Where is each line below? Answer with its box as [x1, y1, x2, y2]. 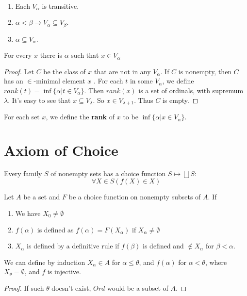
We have [15, 208, 41, 218]
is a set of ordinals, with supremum [138, 85, 244, 96]
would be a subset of [107, 282, 168, 293]
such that [71, 50, 99, 60]
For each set [4, 112, 40, 122]
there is [40, 50, 63, 60]
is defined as [37, 224, 74, 234]
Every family [4, 168, 42, 178]
